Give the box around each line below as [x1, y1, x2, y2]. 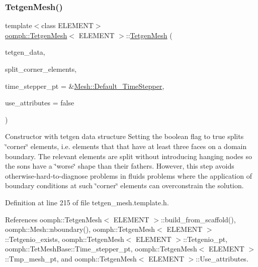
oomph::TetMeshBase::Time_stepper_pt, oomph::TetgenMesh [5, 243, 197, 254]
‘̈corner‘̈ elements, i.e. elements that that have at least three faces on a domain [5, 141, 247, 151]
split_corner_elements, [5, 64, 77, 74]
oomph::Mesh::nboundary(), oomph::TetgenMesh [5, 224, 155, 234]
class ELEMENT [41, 20, 94, 31]
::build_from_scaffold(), [160, 214, 236, 224]
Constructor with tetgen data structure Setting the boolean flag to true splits [5, 131, 244, 142]
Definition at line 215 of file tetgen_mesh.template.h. [5, 197, 169, 207]
